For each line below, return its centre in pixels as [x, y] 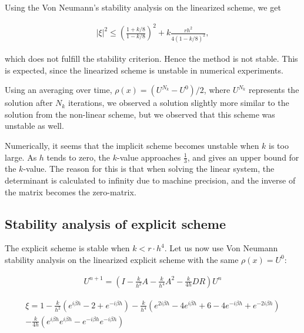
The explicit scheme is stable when [67, 248]
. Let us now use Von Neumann [221, 248]
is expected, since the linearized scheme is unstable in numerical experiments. [144, 70]
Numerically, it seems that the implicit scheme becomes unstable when [132, 145]
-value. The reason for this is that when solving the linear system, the [149, 169]
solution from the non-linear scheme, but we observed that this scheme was [140, 114]
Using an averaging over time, [59, 90]
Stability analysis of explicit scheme [115, 223]
